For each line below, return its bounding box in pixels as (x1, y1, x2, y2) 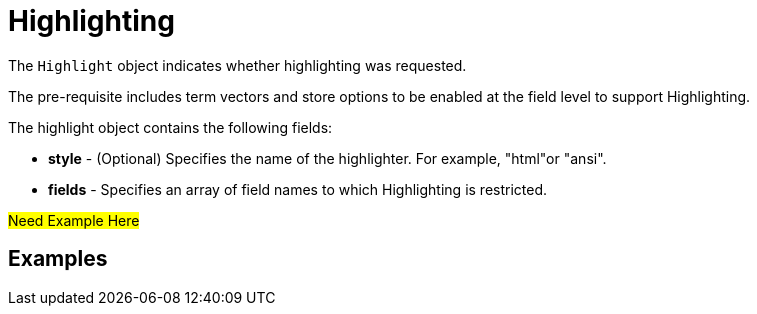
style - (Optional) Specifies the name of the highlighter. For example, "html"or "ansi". (48, 149, 607, 167)
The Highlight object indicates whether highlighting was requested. (8, 56, 467, 74)
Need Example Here (8, 211, 140, 229)
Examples (8, 246, 108, 272)
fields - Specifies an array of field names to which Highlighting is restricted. (48, 180, 548, 198)
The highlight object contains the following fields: (8, 118, 333, 136)
